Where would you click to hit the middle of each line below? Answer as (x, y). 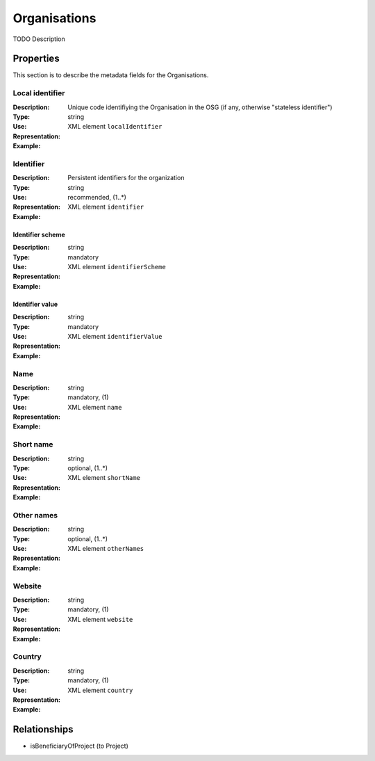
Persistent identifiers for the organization (126, 178)
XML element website (100, 619)
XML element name (95, 407)
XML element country (100, 690)
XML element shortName (104, 478)
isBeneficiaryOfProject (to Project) (79, 746)
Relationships (43, 729)
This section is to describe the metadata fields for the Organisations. (111, 75)
